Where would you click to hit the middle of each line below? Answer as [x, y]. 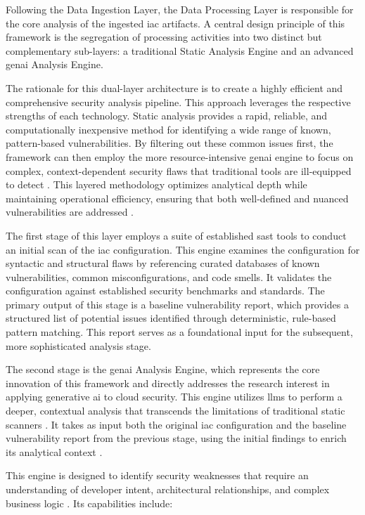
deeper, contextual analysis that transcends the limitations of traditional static [175, 411]
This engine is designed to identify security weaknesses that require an [157, 475]
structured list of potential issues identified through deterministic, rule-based [171, 318]
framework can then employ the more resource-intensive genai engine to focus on [180, 156]
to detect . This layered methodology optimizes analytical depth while [156, 184]
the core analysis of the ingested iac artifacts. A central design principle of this [175, 23]
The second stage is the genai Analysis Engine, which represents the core [163, 369]
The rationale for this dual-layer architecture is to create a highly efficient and [174, 87]
